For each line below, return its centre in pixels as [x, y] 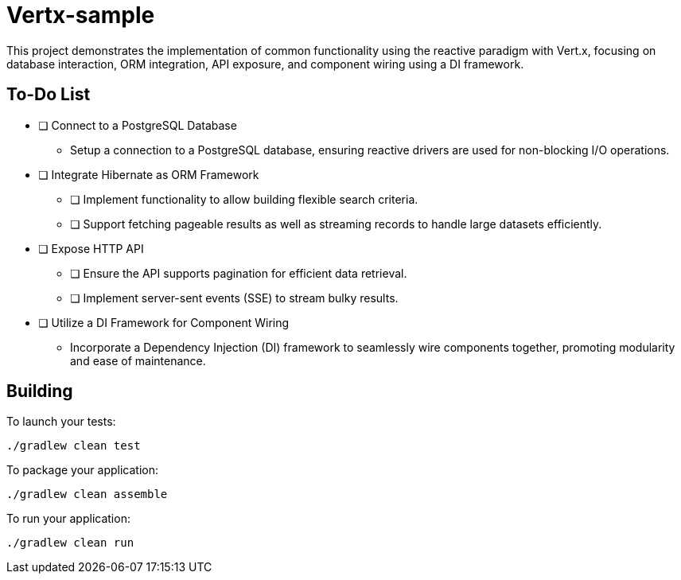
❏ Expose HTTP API [91, 248]
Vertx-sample [81, 15]
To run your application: [68, 519]
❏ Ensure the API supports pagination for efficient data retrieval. [239, 273]
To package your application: [83, 470]
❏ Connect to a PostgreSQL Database [138, 125]
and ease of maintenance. [138, 360]
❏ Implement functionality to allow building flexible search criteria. [244, 199]
